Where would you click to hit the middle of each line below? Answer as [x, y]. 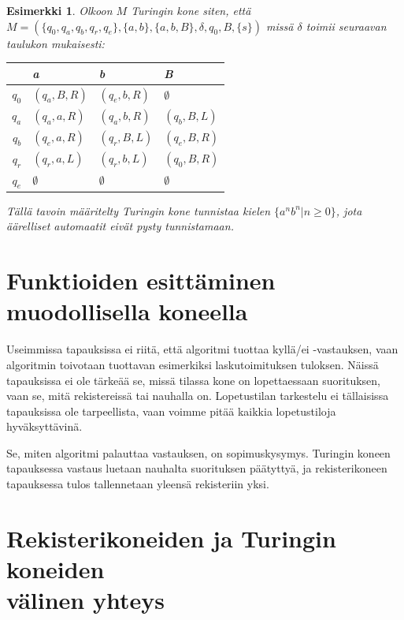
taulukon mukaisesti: [56, 43]
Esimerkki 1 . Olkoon [59, 10]
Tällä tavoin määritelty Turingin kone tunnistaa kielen [139, 210]
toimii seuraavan [346, 26]
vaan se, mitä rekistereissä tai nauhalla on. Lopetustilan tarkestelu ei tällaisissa [198, 396]
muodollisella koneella [127, 311]
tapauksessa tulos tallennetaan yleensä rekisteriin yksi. [138, 484]
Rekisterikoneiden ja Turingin [171, 538]
